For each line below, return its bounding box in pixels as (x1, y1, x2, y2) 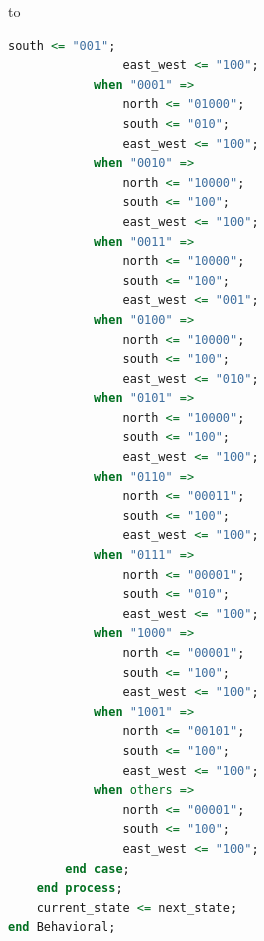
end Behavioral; (8, 920, 116, 935)
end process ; (36, 881, 123, 896)
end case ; (65, 861, 130, 876)
